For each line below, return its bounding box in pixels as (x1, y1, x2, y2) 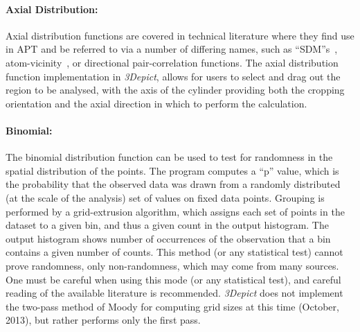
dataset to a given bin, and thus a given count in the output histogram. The (6, 218, 329, 232)
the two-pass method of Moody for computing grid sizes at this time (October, (6, 299, 339, 313)
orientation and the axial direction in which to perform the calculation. (6, 96, 307, 110)
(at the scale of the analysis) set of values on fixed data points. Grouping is (6, 190, 325, 204)
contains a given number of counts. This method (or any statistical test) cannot (6, 245, 343, 259)
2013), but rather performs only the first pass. (6, 313, 201, 327)
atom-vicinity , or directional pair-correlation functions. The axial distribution (6, 55, 339, 69)
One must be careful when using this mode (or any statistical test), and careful (6, 272, 341, 286)
